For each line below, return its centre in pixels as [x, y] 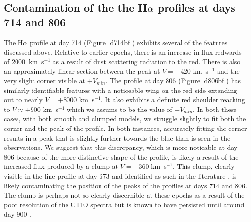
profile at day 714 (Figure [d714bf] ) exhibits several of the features [128, 42]
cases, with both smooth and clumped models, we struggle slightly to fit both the [125, 119]
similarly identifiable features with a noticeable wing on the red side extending [121, 90]
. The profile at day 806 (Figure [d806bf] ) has [173, 80]
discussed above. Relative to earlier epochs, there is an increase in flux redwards [123, 52]
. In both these [215, 109]
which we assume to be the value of [119, 109]
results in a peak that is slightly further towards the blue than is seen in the [117, 138]
